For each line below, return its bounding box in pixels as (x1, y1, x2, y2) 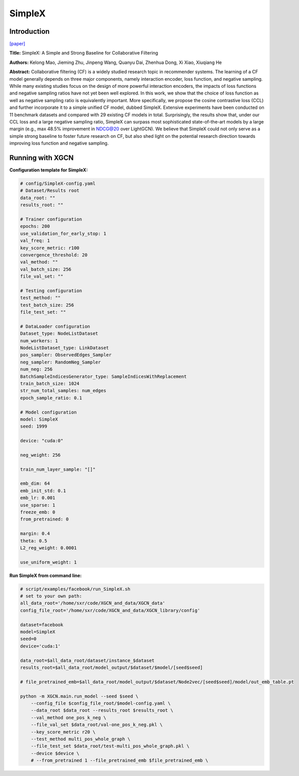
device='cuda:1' (20, 643, 61, 649)
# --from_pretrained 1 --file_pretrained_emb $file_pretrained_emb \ (31, 758, 208, 763)
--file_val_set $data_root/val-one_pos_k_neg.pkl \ (31, 722, 163, 727)
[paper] (9, 41, 25, 47)
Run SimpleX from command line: (9, 572, 82, 578)
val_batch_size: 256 (20, 266, 71, 272)
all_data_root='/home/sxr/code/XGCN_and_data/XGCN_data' (20, 600, 166, 606)
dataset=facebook (20, 622, 64, 627)
